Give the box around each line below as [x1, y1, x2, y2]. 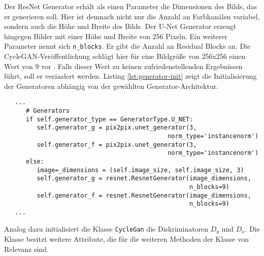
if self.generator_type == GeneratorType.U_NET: [25, 115, 193, 123]
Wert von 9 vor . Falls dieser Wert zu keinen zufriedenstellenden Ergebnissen [4, 60, 243, 71]
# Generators [25, 107, 70, 115]
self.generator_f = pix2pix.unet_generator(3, [37, 141, 197, 148]
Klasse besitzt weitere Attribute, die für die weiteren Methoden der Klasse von [4, 234, 249, 244]
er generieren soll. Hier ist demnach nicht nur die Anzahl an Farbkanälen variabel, [4, 11, 260, 21]
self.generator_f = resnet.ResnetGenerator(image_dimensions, [37, 191, 251, 199]
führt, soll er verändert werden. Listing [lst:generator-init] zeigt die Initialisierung [4, 71, 257, 81]
